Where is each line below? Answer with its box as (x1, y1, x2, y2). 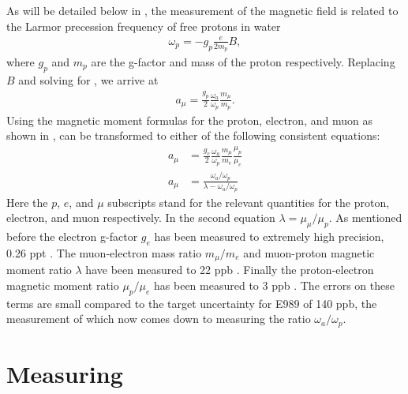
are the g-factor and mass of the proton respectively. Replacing (91, 53, 395, 69)
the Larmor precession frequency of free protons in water (6, 17, 281, 34)
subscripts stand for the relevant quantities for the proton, (107, 193, 390, 210)
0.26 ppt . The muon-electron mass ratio (6, 244, 202, 261)
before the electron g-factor (6, 228, 138, 245)
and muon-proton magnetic (243, 244, 375, 261)
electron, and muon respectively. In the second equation (6, 209, 275, 226)
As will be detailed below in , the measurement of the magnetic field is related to (6, 2, 399, 18)
